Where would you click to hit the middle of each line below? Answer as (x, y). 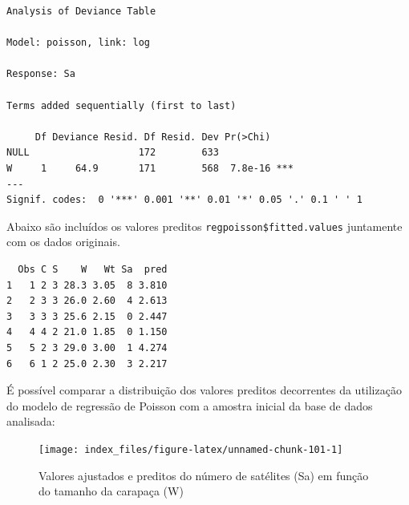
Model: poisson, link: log (78, 43)
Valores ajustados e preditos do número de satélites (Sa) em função (204, 475)
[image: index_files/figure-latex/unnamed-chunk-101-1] (191, 449)
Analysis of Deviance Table (81, 11)
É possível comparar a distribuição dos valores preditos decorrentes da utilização (204, 390)
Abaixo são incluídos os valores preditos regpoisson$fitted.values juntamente (204, 226)
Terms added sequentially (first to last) (121, 105)
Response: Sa (41, 74)
